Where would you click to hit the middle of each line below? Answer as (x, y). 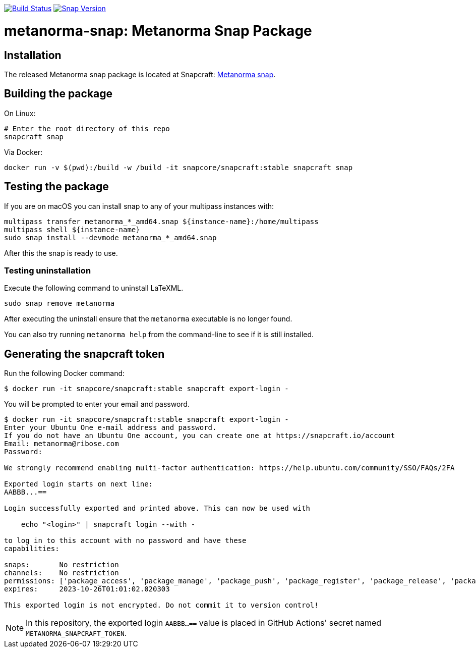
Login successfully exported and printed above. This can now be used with (157, 508)
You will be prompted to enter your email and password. (97, 404)
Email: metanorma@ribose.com (62, 444)
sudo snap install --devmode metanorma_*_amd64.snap (110, 237)
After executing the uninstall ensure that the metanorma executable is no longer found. (148, 319)
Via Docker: (23, 152)
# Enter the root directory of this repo (87, 128)
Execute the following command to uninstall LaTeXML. (94, 288)
